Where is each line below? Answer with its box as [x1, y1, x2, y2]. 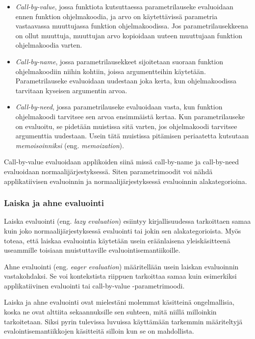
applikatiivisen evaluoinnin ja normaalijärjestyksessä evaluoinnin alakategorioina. [4, 176, 247, 186]
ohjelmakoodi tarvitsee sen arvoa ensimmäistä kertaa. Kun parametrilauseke [15, 111, 245, 121]
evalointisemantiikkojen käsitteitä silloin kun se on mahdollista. [4, 326, 194, 336]
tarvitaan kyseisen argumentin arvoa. [15, 85, 127, 95]
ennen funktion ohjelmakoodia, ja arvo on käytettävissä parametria [15, 11, 218, 21]
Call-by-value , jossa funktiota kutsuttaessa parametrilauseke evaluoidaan [15, 1, 233, 11]
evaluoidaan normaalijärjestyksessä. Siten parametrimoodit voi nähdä [4, 166, 213, 176]
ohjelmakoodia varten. [15, 40, 82, 50]
